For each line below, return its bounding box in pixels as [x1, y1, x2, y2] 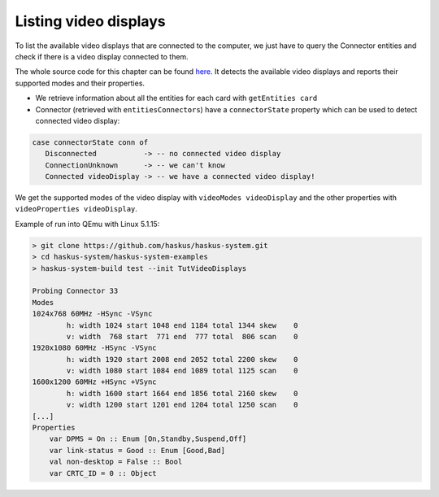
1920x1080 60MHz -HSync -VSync [32, 343, 158, 353]
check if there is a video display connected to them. [15, 51, 189, 61]
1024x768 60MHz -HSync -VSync [32, 309, 153, 319]
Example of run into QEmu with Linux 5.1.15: [15, 219, 160, 229]
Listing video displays [15, 12, 166, 30]
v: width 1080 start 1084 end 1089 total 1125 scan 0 [66, 366, 298, 376]
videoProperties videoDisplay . [15, 204, 138, 214]
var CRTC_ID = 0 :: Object [49, 469, 158, 477]
